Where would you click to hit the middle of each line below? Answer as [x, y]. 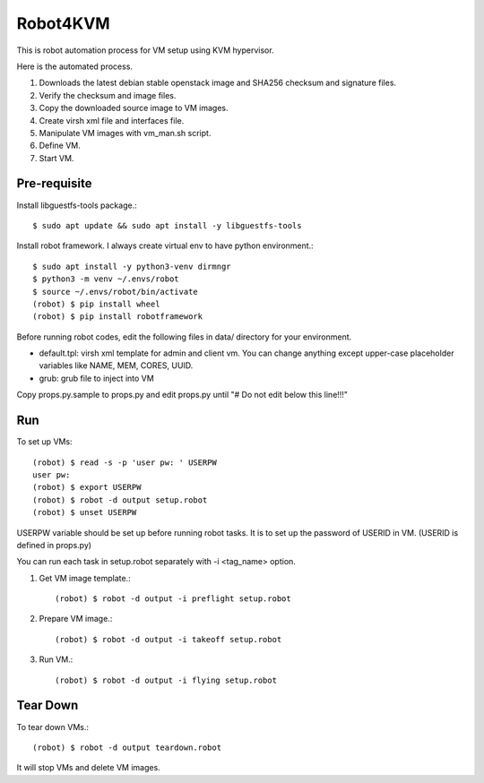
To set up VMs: [44, 442]
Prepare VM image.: [76, 619]
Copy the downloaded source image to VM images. [134, 108]
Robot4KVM [64, 23]
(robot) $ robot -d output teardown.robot [127, 747]
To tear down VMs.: [53, 727]
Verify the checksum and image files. [108, 95]
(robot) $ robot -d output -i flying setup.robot [166, 680]
